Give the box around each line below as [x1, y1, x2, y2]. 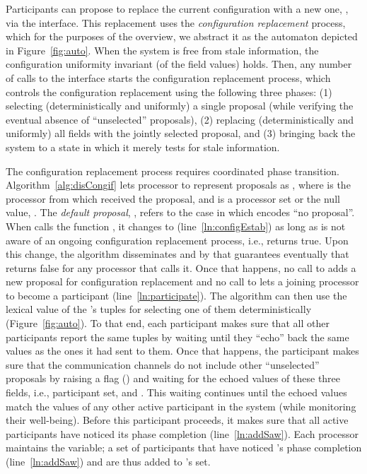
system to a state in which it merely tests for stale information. [6, 139, 280, 154]
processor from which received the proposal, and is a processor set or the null [6, 191, 340, 206]
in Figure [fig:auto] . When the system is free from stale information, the [6, 42, 319, 57]
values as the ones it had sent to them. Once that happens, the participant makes [6, 343, 359, 358]
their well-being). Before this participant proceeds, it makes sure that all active [6, 413, 349, 427]
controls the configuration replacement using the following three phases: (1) [6, 84, 332, 99]
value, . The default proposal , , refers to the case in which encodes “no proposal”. [6, 205, 355, 220]
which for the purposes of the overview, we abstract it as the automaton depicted [6, 29, 358, 44]
